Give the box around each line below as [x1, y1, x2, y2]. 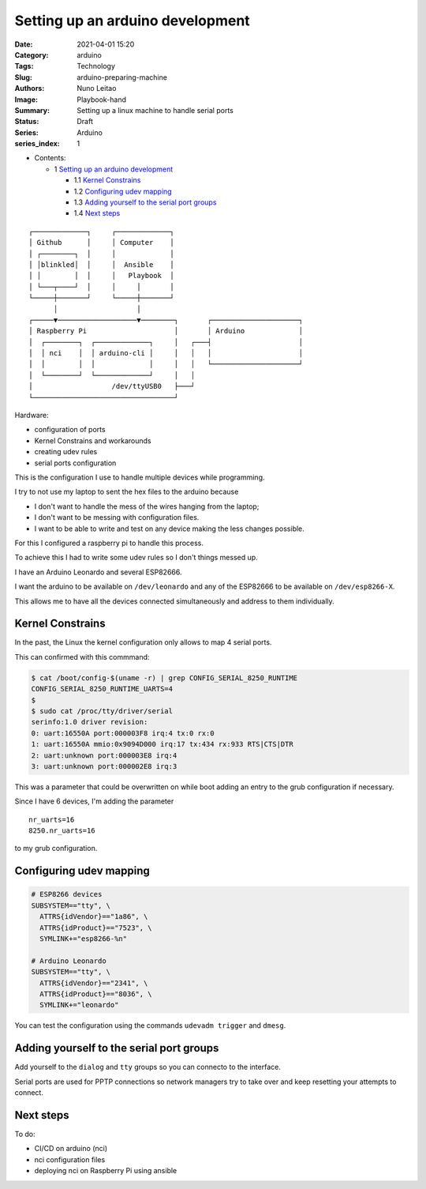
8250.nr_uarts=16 [28, 826, 95, 835]
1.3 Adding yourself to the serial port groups [73, 198, 217, 207]
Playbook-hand [77, 95, 126, 104]
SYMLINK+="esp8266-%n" [39, 935, 128, 943]
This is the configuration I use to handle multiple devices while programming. [14, 472, 265, 482]
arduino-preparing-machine [77, 72, 167, 82]
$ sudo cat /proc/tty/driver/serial [31, 706, 174, 715]
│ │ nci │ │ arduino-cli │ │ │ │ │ [28, 348, 304, 358]
